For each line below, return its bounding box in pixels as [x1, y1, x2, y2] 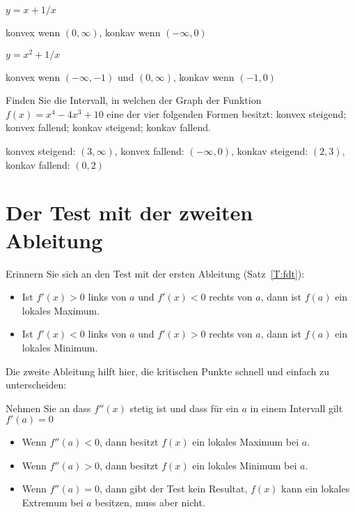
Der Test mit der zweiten [6, 198, 253, 227]
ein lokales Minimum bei [192, 458, 297, 472]
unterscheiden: [6, 377, 67, 392]
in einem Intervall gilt [250, 400, 343, 415]
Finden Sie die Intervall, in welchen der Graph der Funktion [6, 93, 262, 107]
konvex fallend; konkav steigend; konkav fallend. [6, 120, 211, 135]
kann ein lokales [281, 481, 350, 496]
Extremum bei [22, 495, 84, 510]
